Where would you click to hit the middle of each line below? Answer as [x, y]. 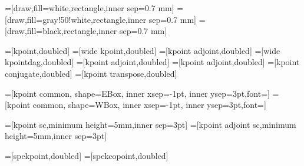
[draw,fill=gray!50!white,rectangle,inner [76, 19]
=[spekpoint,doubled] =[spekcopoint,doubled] [87, 155]
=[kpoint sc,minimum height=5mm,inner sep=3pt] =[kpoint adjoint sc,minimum [151, 124]
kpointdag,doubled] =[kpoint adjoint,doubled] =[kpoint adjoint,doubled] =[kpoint [152, 62]
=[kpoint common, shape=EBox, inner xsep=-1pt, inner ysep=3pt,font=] [137, 93]
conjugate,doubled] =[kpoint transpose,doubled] [91, 73]
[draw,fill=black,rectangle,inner [61, 31]
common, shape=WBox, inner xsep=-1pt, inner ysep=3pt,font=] [149, 105]
